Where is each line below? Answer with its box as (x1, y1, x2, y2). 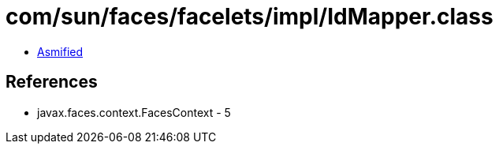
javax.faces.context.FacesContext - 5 (37, 105, 231, 119)
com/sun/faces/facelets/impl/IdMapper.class (6, 3, 493, 30)
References (6, 72, 98, 92)
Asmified (37, 44, 84, 58)
